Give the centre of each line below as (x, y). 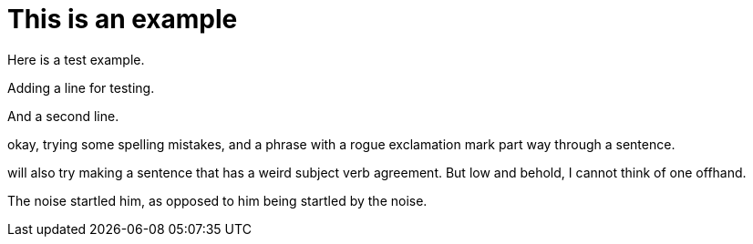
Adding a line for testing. (81, 87)
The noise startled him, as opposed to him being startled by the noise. (217, 200)
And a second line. (63, 116)
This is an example (123, 19)
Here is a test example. (76, 59)
